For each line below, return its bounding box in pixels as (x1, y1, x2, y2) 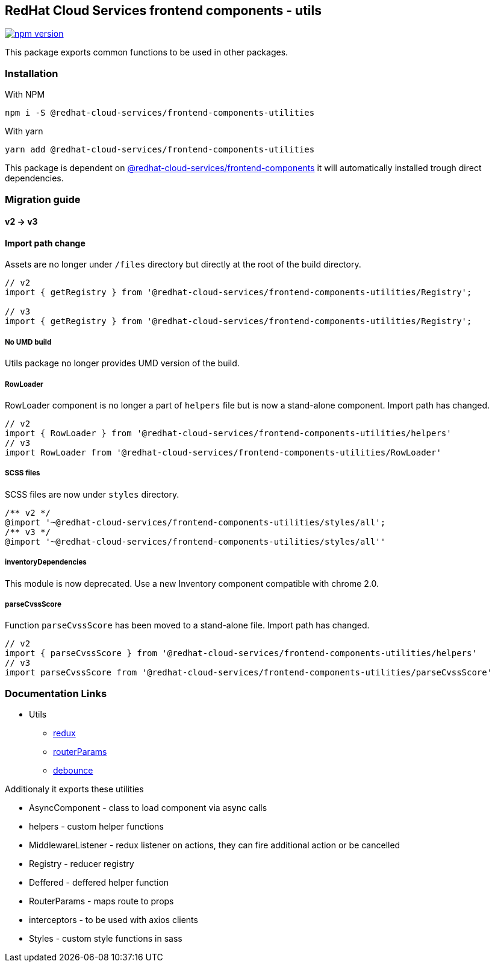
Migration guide (5, 193, 81, 205)
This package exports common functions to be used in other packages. (5, 47, 288, 58)
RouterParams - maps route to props (29, 896, 174, 907)
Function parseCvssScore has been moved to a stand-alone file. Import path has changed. (5, 620, 370, 631)
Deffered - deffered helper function (29, 877, 169, 888)
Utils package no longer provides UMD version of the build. (5, 358, 240, 369)
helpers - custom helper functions (29, 821, 164, 832)
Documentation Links (5, 687, 107, 699)
